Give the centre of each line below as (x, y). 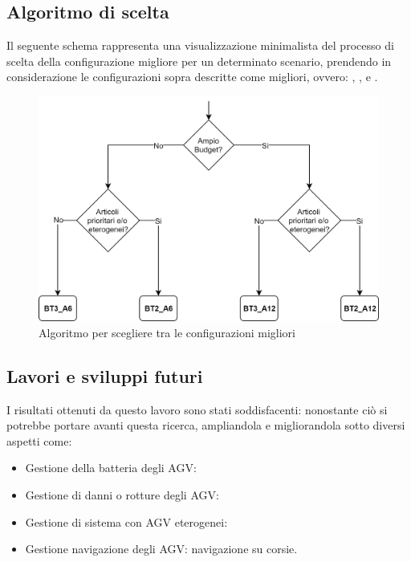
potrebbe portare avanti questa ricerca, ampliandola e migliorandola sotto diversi (206, 425)
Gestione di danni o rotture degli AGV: (122, 495)
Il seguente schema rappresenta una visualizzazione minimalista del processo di (200, 45)
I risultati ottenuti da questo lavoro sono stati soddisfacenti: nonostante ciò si (197, 409)
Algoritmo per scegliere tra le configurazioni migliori (167, 332)
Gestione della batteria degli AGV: (111, 468)
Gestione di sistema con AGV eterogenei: (126, 521)
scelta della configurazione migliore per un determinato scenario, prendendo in (199, 61)
